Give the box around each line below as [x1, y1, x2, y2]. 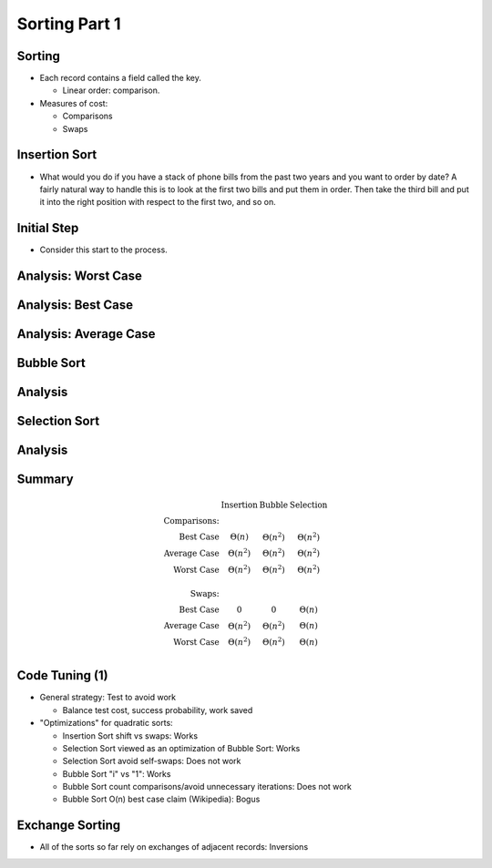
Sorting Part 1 [16, 14, 121, 34]
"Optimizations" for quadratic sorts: [39, 718, 173, 729]
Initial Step [16, 220, 79, 236]
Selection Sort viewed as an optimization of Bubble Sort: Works [62, 742, 301, 753]
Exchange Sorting [16, 818, 121, 833]
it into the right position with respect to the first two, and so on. [39, 197, 277, 208]
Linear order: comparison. [62, 85, 160, 96]
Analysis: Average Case [16, 326, 156, 342]
